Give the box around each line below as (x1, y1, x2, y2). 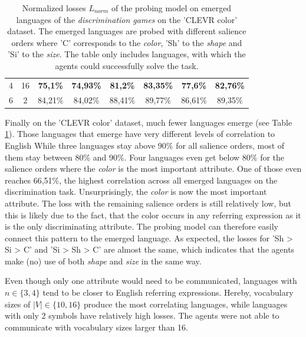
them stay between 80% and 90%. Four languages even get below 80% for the (5, 150, 285, 163)
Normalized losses (22, 2, 86, 14)
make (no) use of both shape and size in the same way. (5, 254, 202, 267)
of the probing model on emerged (111, 2, 232, 14)
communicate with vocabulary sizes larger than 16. (5, 320, 188, 333)
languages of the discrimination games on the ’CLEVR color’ (16, 13, 238, 25)
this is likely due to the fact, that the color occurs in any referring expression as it (5, 208, 301, 221)
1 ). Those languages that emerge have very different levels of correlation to (5, 127, 275, 140)
